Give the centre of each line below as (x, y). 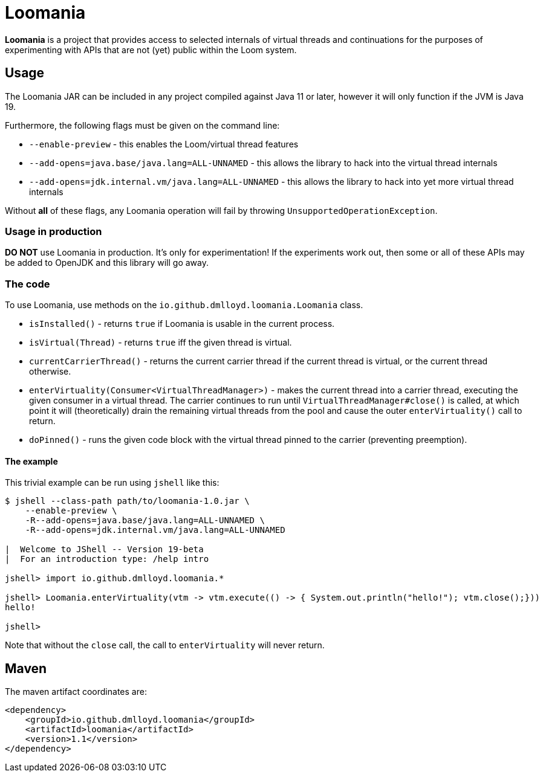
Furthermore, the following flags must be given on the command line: (142, 125)
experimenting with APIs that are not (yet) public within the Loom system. (151, 50)
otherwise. (50, 372)
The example (31, 461)
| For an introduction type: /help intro (107, 559)
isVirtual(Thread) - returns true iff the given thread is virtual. (161, 343)
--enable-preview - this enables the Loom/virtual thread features (164, 144)
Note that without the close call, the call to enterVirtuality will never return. (165, 645)
